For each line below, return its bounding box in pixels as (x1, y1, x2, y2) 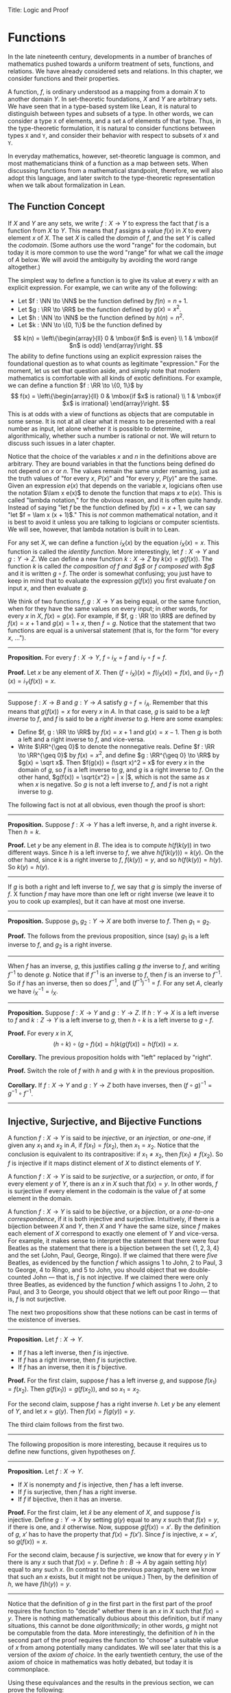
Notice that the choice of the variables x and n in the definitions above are (8, 453, 217, 461)
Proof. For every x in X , (8, 1029, 74, 1037)
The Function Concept (8, 201, 106, 213)
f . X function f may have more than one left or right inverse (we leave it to (8, 889, 215, 898)
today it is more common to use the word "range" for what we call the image (8, 248, 223, 256)
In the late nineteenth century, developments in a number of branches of (8, 52, 212, 60)
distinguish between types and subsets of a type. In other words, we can (8, 109, 214, 117)
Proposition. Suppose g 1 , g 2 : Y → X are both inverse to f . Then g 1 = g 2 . (8, 917, 211, 926)
